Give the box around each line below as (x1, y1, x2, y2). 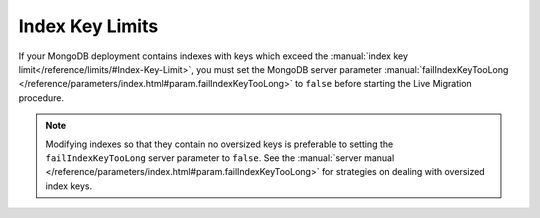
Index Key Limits (18, 15, 159, 37)
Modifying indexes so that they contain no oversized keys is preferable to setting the (45, 138, 394, 150)
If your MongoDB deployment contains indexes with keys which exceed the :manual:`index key (18, 50, 409, 62)
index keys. (45, 180, 93, 192)
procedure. (18, 91, 65, 104)
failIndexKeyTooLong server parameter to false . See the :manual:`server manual (45, 151, 395, 164)
